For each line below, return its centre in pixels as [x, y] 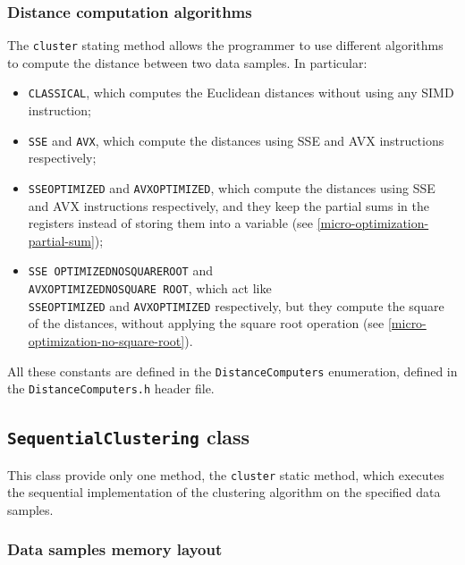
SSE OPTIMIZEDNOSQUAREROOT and [121, 270]
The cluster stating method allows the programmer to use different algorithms [225, 45]
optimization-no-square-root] [106, 340]
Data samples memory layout [115, 549]
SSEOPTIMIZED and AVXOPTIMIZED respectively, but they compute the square [236, 305]
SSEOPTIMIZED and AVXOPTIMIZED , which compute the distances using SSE [232, 187]
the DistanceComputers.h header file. [111, 388]
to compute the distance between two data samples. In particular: [187, 62]
